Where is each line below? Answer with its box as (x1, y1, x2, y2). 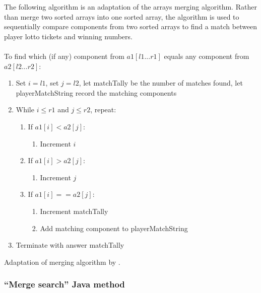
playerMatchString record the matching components (16, 87, 177, 98)
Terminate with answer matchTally (16, 240, 124, 250)
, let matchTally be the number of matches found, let (79, 78, 243, 88)
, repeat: (90, 104, 116, 115)
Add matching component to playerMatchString (40, 223, 188, 233)
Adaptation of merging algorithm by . (4, 256, 120, 267)
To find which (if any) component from (4, 50, 124, 61)
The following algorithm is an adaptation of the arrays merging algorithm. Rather (4, 2, 257, 12)
